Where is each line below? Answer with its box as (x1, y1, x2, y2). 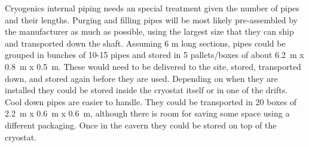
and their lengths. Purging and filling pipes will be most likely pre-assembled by (5, 13, 298, 26)
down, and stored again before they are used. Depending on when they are (5, 72, 278, 84)
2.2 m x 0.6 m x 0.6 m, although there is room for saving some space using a (5, 107, 290, 120)
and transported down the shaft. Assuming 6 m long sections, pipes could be (5, 36, 286, 49)
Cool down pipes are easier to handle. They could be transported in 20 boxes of (5, 95, 297, 108)
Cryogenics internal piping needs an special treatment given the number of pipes (5, 2, 299, 14)
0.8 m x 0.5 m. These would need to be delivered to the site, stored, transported (5, 60, 301, 72)
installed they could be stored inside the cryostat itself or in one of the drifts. (5, 84, 288, 96)
